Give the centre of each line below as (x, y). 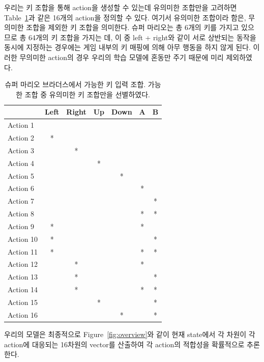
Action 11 (23, 251)
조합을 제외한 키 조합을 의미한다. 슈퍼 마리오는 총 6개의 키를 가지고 (133, 27)
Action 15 (23, 302)
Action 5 (21, 175)
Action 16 (23, 314)
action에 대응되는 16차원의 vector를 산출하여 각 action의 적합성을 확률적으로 (124, 344)
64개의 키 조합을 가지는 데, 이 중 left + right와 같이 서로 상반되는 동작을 (142, 37)
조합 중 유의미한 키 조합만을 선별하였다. (87, 94)
